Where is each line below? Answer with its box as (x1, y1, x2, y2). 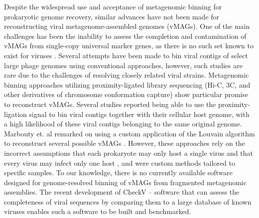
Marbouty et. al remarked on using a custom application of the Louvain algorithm (4, 128, 255, 138)
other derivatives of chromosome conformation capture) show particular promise (4, 89, 249, 100)
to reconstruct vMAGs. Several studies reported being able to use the (4, 99, 216, 109)
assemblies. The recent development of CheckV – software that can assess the (4, 187, 240, 197)
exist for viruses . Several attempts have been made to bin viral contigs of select (4, 50, 248, 60)
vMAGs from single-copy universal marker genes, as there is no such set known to (4, 40, 254, 51)
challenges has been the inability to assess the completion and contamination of (4, 30, 247, 41)
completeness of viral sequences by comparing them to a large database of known (4, 196, 252, 207)
